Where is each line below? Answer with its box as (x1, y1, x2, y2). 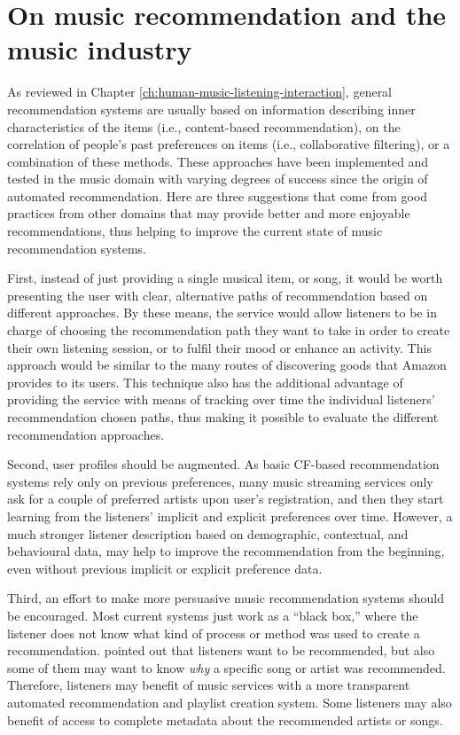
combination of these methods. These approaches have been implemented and (7, 152, 429, 170)
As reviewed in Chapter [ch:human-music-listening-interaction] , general (7, 82, 393, 101)
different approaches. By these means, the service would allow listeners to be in (7, 303, 437, 322)
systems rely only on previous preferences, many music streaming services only (7, 472, 433, 490)
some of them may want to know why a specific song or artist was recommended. (7, 658, 446, 676)
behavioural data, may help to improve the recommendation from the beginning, (7, 542, 445, 560)
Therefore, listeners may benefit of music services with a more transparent (7, 676, 410, 694)
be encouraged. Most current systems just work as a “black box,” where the (7, 606, 418, 624)
